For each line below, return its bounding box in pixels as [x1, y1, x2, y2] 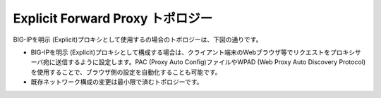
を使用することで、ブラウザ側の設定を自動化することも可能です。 [30, 68, 222, 76]
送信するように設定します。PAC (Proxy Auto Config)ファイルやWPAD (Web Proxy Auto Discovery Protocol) [55, 58, 366, 66]
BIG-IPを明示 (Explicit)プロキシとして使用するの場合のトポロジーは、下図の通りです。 [13, 35, 262, 44]
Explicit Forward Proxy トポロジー [13, 11, 213, 26]
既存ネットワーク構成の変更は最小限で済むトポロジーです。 [30, 78, 203, 86]
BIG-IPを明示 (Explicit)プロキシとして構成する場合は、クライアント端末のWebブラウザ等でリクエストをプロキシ [30, 48, 356, 56]
